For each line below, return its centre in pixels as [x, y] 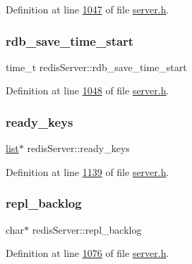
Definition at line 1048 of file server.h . [88, 90]
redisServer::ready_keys [78, 148]
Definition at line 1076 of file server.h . [88, 253]
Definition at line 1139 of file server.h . [88, 171]
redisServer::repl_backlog [87, 229]
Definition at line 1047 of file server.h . [88, 9]
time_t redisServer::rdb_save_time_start [96, 67]
